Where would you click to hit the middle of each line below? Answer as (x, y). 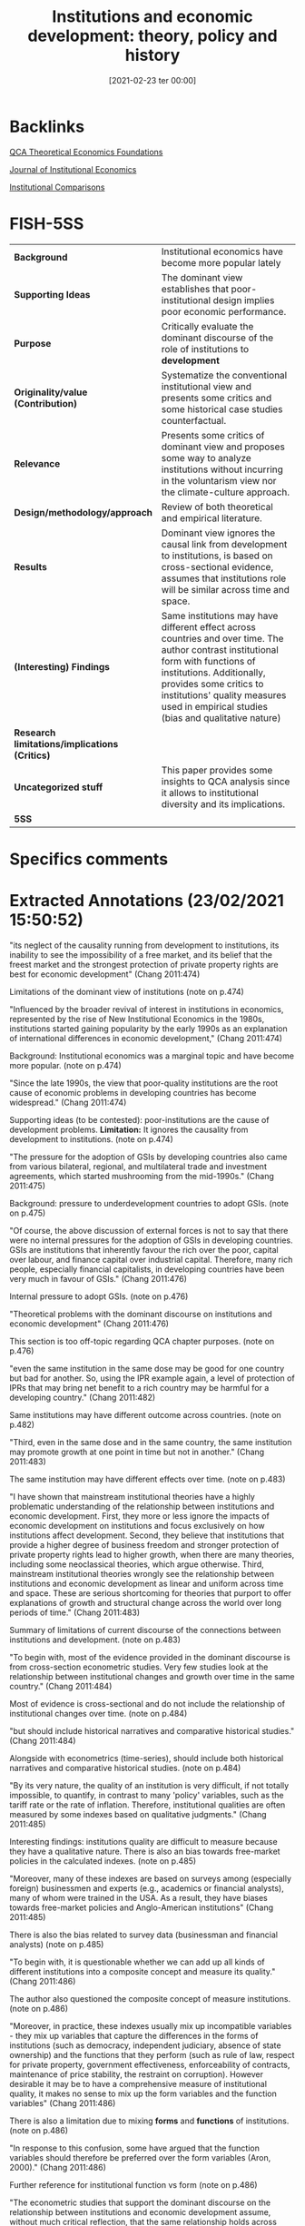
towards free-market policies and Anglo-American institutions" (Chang (142, 1907)
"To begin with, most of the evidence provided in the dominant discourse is (150, 1657)
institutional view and (207, 386)
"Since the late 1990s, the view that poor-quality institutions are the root (144, 1083)
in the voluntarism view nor (219, 480)
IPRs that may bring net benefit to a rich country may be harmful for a (139, 1387)
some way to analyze (206, 458)
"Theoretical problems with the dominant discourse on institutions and (141, 1314)
